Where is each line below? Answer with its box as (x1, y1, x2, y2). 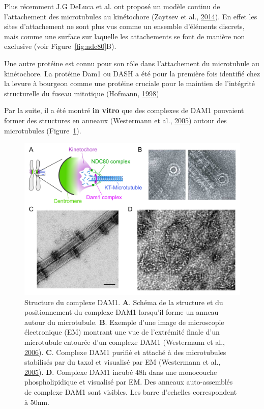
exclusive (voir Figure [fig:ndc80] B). (4, 41, 116, 51)
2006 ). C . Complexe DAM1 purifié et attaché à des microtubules (24, 346, 226, 357)
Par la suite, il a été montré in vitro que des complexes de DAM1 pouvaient (4, 105, 244, 116)
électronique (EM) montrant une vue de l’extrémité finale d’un (24, 326, 220, 337)
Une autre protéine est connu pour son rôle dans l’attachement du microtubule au (4, 58, 259, 68)
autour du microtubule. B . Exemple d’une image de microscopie (24, 316, 224, 327)
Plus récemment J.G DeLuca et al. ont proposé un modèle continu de (4, 1, 220, 11)
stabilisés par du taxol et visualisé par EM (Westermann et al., (24, 357, 221, 367)
